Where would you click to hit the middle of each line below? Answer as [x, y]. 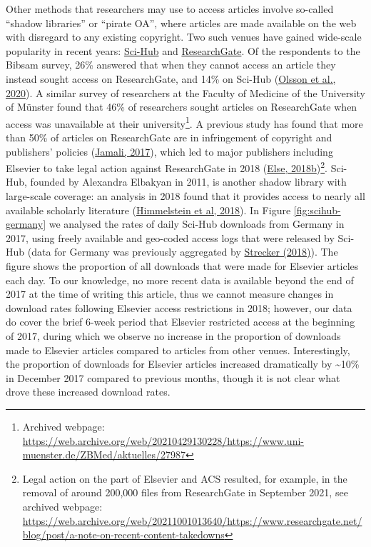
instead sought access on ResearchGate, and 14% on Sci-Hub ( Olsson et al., [171, 78]
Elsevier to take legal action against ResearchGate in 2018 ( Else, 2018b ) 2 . [167, 167]
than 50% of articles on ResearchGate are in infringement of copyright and [169, 137]
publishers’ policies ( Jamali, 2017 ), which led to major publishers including [169, 151]
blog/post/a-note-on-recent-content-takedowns [123, 535]
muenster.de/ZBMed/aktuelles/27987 [104, 455]
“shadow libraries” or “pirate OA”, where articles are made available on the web [181, 22]
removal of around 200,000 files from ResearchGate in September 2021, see [185, 492]
